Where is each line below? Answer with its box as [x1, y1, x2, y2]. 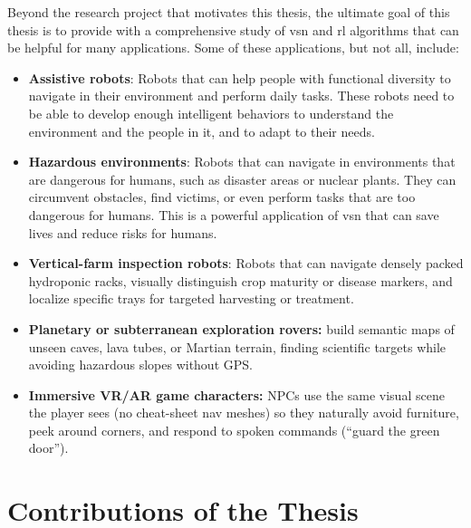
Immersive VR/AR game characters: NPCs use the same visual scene [28, 385, 445, 404]
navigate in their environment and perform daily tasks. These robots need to [28, 86, 455, 105]
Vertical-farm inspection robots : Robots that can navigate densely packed [28, 254, 464, 273]
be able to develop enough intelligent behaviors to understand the [28, 103, 394, 122]
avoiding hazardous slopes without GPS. [28, 355, 253, 374]
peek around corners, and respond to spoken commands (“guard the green [28, 420, 440, 439]
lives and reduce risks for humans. [28, 223, 217, 242]
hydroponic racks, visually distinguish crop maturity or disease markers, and [28, 271, 453, 290]
